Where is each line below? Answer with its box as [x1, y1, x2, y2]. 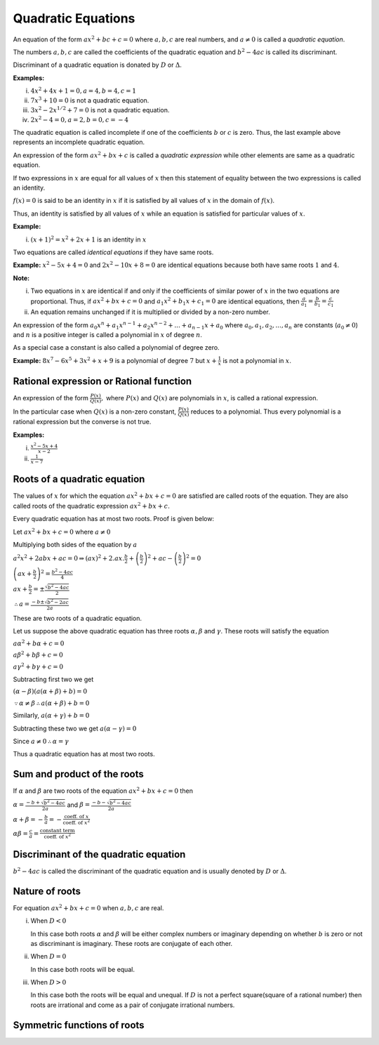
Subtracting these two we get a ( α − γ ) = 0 [13, 724, 137, 732]
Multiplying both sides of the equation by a [13, 541, 138, 549]
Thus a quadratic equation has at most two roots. [13, 750, 155, 758]
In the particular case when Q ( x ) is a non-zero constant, [13, 407, 177, 416]
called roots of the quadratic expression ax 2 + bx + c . [13, 501, 170, 510]
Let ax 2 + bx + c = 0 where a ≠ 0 [13, 527, 111, 536]
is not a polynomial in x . [222, 356, 291, 364]
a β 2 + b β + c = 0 [13, 650, 63, 659]
